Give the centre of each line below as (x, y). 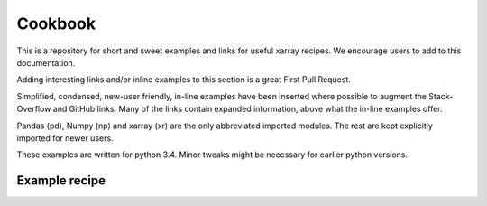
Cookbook (56, 23)
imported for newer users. (65, 138)
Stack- (441, 96)
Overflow (34, 109)
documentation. (46, 62)
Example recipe (61, 181)
